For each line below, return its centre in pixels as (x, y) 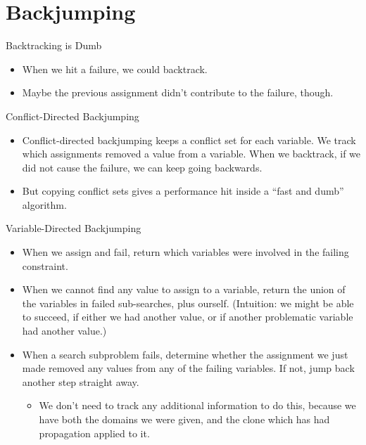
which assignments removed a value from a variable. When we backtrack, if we (191, 154)
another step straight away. (81, 381)
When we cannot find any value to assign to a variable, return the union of (184, 289)
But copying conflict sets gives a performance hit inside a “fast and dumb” (183, 191)
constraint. (45, 265)
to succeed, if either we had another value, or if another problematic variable (188, 317)
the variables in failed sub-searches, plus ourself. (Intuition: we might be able (188, 303)
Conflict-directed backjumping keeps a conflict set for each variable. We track (189, 140)
